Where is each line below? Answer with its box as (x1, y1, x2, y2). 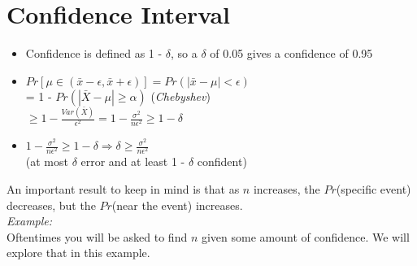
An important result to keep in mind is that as (7, 180, 240, 197)
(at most (25, 153, 68, 170)
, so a (171, 45, 198, 62)
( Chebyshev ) (150, 87, 211, 104)
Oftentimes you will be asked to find (7, 228, 188, 245)
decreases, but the (7, 196, 96, 213)
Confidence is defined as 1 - (25, 45, 163, 62)
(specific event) (336, 180, 411, 197)
